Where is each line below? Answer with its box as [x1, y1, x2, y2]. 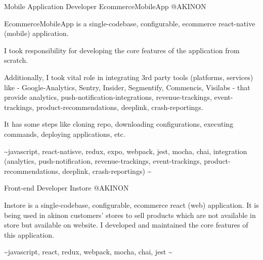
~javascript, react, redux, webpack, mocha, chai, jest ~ [4, 246, 172, 257]
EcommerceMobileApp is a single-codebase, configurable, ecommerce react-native [4, 18, 255, 28]
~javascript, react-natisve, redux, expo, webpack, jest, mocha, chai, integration [4, 145, 247, 156]
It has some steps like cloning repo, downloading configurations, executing [4, 119, 234, 129]
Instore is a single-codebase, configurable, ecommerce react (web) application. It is [4, 199, 259, 210]
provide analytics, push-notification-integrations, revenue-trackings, [4, 92, 212, 102]
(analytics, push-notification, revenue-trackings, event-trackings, [4, 156, 202, 166]
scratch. [4, 55, 28, 65]
